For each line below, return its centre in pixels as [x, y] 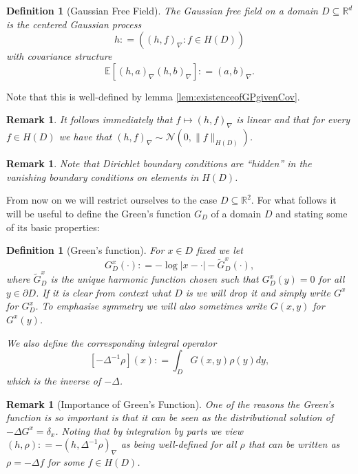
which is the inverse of [54, 380]
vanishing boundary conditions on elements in [103, 176]
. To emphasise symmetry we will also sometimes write [151, 306]
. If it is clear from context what [104, 292]
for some [66, 462]
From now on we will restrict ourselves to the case [112, 200]
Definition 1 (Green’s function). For [85, 250]
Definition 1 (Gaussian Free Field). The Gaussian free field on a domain [162, 10]
